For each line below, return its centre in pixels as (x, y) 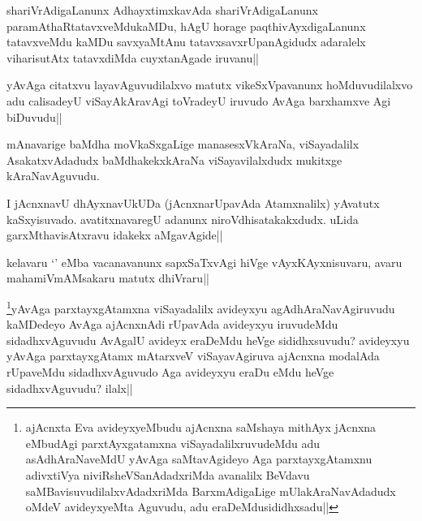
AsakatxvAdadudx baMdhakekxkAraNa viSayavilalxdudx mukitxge (174, 159)
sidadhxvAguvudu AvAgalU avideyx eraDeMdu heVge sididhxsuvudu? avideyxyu (208, 340)
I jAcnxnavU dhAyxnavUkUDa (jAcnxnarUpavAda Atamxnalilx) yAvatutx (193, 202)
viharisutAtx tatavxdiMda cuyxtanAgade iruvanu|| (133, 57)
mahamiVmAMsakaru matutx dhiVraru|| (108, 278)
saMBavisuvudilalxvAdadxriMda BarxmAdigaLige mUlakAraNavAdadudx (211, 491)
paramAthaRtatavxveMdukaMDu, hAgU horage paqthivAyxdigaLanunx (186, 26)
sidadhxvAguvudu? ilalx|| (70, 388)
